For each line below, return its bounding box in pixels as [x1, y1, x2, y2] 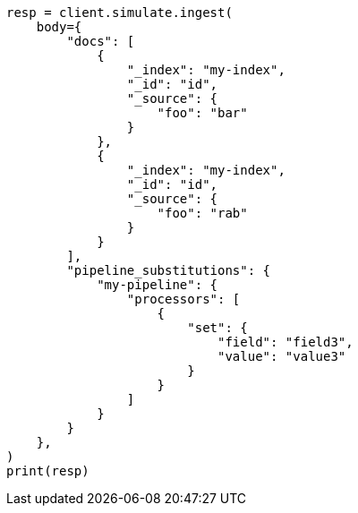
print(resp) [6, 464, 89, 478]
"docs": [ [66, 34, 135, 48]
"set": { [187, 321, 248, 335]
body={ [36, 20, 82, 34]
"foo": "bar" [157, 106, 248, 120]
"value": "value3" [217, 349, 346, 363]
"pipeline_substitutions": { [66, 263, 271, 278]
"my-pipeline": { [97, 278, 218, 292]
